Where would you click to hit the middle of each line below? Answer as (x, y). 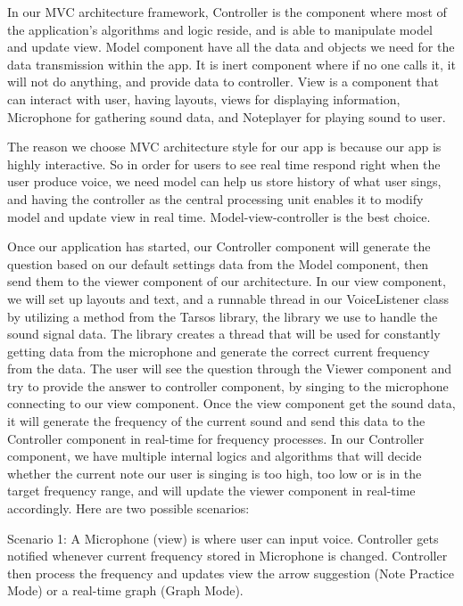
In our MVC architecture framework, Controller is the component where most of (227, 12)
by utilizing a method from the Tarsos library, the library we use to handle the (223, 316)
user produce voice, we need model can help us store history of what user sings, (224, 181)
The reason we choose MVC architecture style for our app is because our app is (224, 147)
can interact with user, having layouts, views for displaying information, (204, 98)
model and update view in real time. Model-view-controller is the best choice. (219, 216)
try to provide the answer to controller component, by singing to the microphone (228, 385)
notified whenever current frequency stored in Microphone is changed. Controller (227, 556)
